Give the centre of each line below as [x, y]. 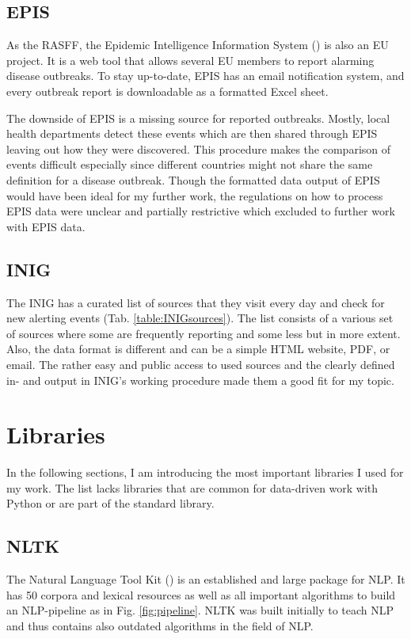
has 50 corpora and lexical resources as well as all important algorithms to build [201, 594]
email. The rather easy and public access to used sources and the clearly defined [201, 364]
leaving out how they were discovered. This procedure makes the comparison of [199, 148]
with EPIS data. [46, 226]
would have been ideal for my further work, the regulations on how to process [195, 195]
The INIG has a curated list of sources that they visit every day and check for [196, 302]
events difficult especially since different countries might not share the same [190, 164]
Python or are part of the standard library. [110, 503]
